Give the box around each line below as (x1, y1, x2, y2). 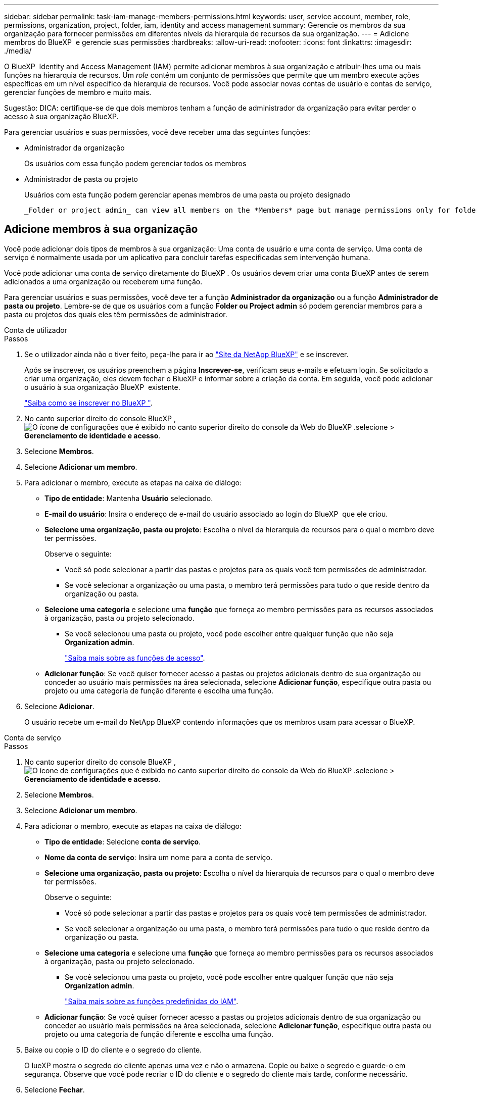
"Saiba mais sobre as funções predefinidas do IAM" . (65, 996, 239, 1006)
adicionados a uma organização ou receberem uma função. (4, 277, 203, 286)
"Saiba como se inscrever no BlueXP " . (24, 398, 153, 407)
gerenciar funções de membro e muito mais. (4, 88, 152, 96)
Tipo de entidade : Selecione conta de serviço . (44, 837, 201, 846)
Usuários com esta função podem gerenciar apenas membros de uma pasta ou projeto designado (24, 190, 351, 199)
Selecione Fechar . (24, 1085, 85, 1094)
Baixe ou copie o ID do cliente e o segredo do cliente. (24, 1045, 202, 1054)
